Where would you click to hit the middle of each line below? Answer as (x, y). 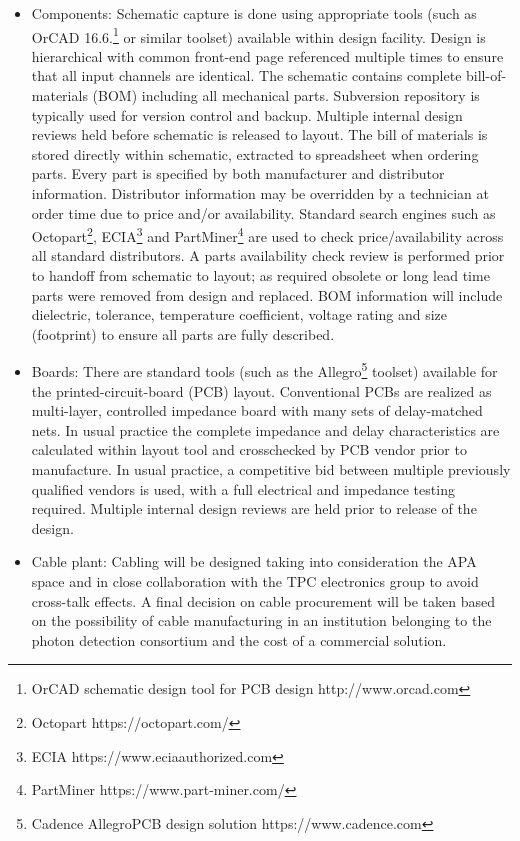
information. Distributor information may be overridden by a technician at (260, 193)
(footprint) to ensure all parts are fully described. (183, 333)
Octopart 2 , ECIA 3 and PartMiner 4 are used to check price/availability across (267, 234)
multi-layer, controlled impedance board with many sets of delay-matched (257, 410)
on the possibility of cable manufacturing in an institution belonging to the (261, 620)
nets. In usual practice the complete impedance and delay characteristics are (265, 429)
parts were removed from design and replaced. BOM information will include (267, 294)
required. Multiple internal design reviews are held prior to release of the (254, 508)
